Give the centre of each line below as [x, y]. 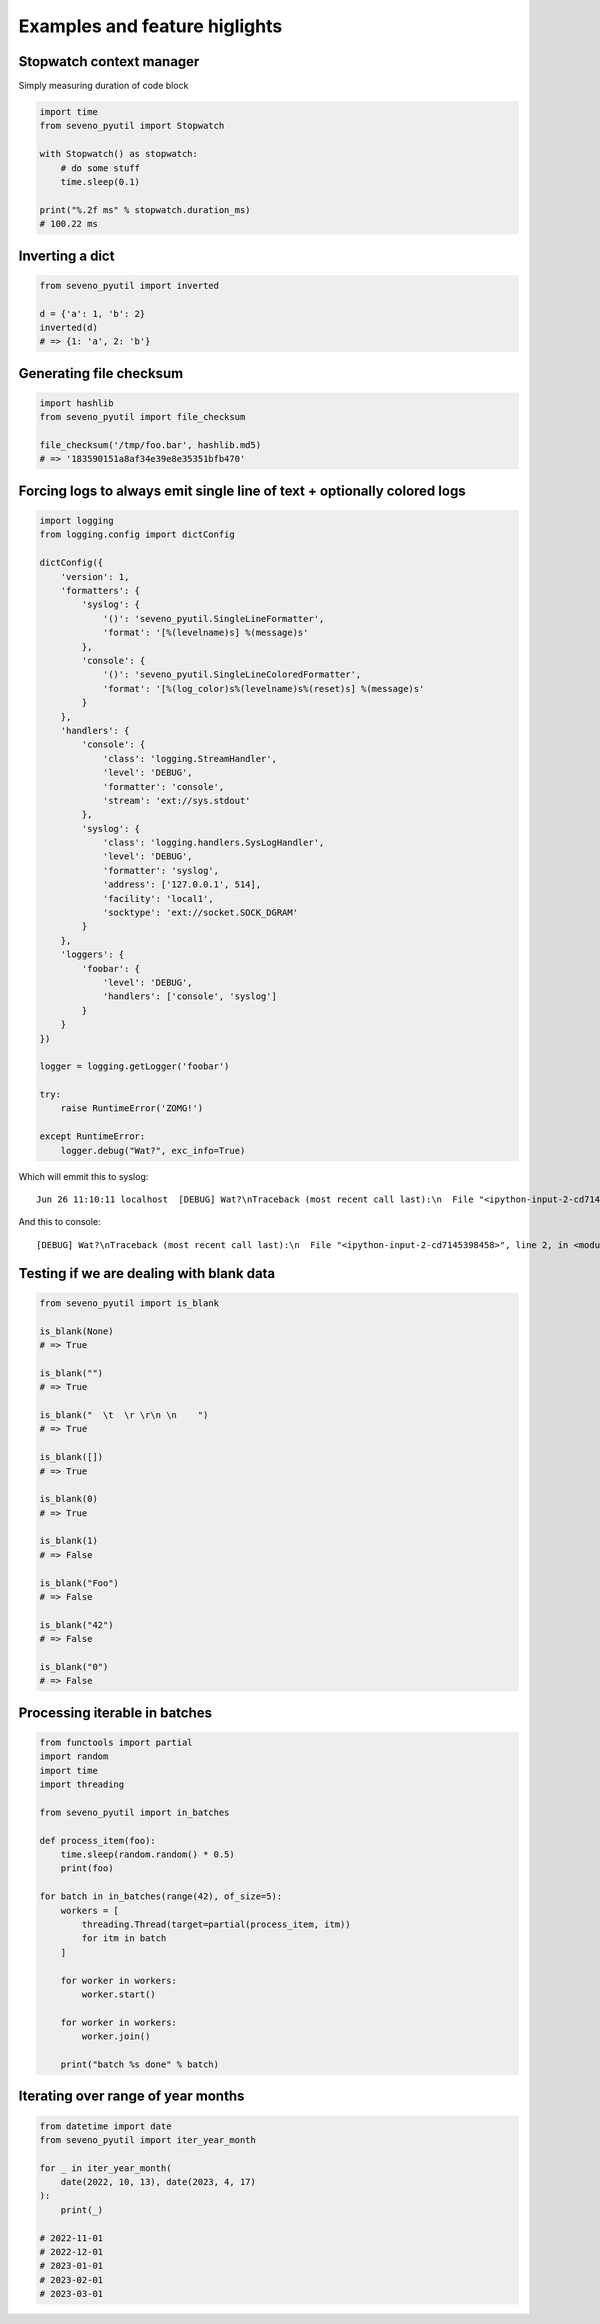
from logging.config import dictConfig [137, 534]
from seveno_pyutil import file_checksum [142, 417]
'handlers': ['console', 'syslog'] [189, 996]
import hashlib [76, 403]
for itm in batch [124, 1938]
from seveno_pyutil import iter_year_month [148, 2139]
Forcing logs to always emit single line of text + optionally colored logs [242, 490]
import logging [76, 521]
